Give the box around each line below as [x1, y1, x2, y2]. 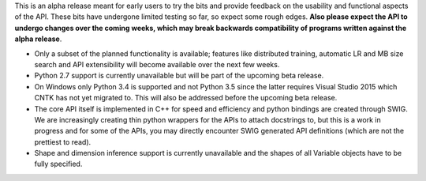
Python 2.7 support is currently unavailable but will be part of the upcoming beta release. [34, 71, 324, 81]
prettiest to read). [34, 137, 92, 146]
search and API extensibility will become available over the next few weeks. [34, 59, 280, 69]
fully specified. [34, 159, 83, 169]
